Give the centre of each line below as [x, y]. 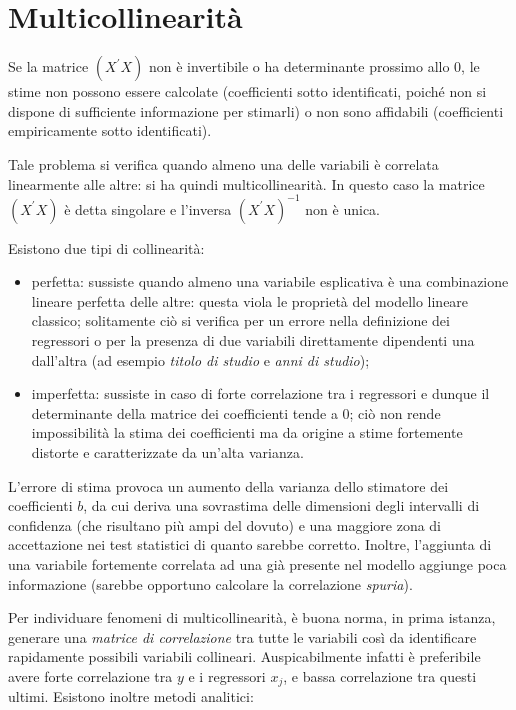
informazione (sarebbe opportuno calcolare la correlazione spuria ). [210, 583]
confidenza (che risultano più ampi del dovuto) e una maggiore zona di [225, 524]
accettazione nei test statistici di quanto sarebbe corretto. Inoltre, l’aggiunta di [250, 544]
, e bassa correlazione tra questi [380, 675]
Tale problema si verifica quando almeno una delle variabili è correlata [223, 163]
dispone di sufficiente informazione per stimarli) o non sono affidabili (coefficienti [256, 110]
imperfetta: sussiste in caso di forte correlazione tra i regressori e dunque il [260, 393]
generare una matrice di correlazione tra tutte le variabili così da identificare [242, 636]
